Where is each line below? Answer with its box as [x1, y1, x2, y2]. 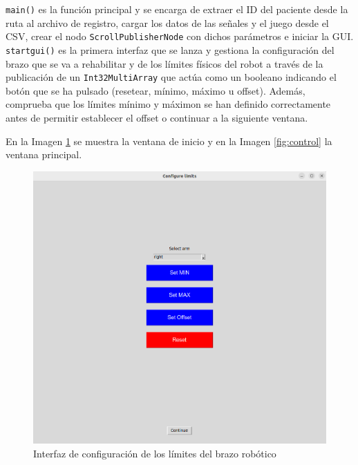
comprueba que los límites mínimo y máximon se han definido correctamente [6, 97, 331, 111]
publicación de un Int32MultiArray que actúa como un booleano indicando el [6, 70, 337, 84]
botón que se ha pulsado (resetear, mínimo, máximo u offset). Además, [6, 83, 305, 97]
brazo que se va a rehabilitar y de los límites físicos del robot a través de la [6, 56, 323, 70]
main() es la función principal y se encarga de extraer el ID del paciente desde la [6, 2, 348, 16]
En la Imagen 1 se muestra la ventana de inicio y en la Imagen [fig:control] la [6, 133, 332, 148]
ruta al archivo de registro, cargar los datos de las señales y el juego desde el [6, 15, 329, 30]
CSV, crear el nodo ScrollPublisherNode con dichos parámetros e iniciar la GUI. [6, 29, 354, 44]
